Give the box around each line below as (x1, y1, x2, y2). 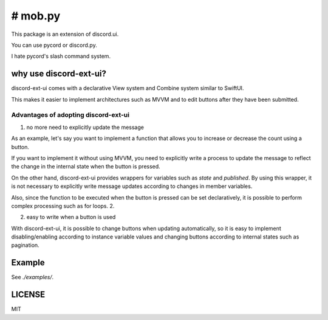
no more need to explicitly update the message (26, 123, 144, 131)
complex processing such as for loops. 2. (11, 202, 115, 209)
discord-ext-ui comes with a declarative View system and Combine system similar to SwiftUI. (11, 85, 244, 92)
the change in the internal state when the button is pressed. (11, 163, 160, 170)
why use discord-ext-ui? (11, 69, 106, 79)
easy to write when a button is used (26, 214, 116, 221)
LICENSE (11, 290, 46, 300)
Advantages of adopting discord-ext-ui (11, 111, 130, 119)
